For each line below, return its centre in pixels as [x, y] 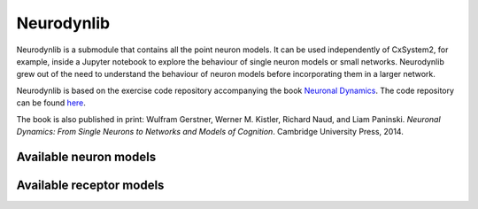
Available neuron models [86, 156]
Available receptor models [90, 185]
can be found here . [51, 103]
